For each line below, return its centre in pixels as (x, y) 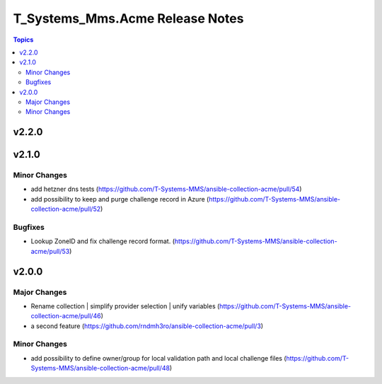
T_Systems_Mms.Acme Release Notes (128, 18)
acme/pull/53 (50, 251)
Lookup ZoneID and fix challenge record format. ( (103, 241)
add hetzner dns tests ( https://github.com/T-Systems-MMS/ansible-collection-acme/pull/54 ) (166, 189)
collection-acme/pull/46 (66, 316)
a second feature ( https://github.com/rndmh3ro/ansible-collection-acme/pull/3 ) (147, 326)
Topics (23, 40)
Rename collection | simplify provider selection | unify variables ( (125, 306)
